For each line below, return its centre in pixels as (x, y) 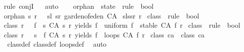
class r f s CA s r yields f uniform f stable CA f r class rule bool (122, 25)
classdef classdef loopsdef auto (57, 44)
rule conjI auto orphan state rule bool (79, 6)
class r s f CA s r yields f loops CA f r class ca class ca (104, 34)
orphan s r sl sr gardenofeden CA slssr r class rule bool (102, 15)
